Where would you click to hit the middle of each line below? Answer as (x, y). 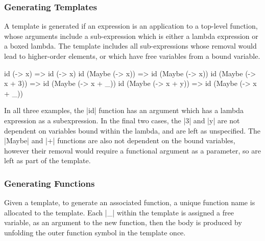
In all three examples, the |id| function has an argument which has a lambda (124, 110)
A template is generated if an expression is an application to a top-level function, (131, 26)
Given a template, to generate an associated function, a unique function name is (130, 202)
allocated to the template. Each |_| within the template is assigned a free (119, 212)
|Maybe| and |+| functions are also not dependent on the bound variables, (120, 140)
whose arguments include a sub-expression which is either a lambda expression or (131, 36)
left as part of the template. (47, 160)
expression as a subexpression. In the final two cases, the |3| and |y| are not (122, 120)
